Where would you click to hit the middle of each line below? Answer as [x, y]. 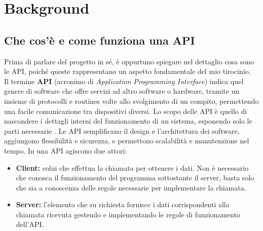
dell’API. [30, 224]
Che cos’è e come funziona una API [100, 40]
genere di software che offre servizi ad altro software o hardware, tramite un [122, 91]
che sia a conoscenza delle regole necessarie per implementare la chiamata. [131, 187]
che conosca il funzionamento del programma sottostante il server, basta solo [135, 178]
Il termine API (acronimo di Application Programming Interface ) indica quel [124, 81]
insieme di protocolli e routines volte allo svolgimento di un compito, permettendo [131, 101]
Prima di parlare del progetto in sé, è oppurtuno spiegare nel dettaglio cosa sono [129, 61]
